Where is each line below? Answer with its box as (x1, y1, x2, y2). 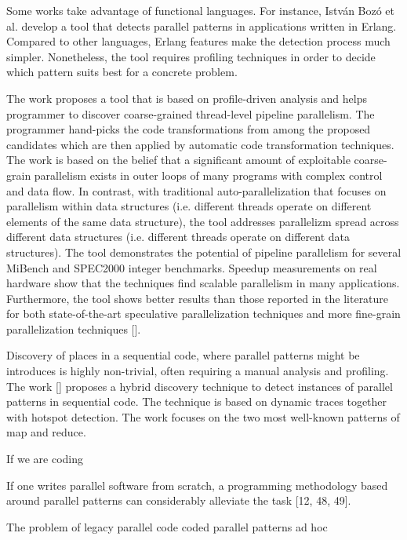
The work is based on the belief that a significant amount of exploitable (6, 151, 351, 168)
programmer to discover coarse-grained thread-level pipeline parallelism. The (6, 105, 375, 122)
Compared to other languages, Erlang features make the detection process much (6, 33, 391, 49)
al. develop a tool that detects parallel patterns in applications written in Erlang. (6, 17, 397, 34)
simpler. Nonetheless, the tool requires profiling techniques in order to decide (6, 48, 376, 64)
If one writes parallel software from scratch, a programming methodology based (6, 476, 388, 493)
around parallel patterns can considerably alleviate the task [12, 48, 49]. (6, 492, 351, 509)
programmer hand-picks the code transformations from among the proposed (6, 121, 371, 137)
